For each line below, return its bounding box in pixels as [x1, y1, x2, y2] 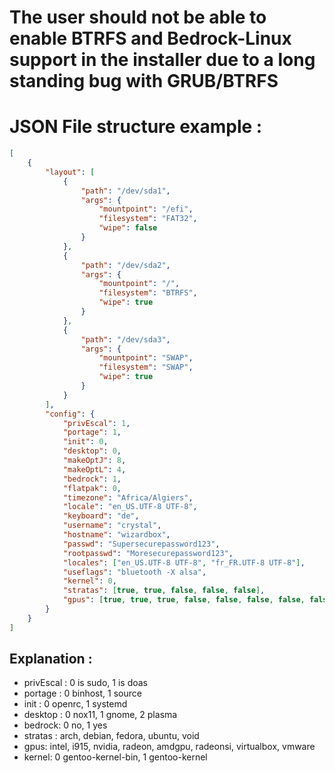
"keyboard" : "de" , [62, 511, 140, 521]
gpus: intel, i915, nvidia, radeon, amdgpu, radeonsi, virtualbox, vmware [23, 741, 316, 753]
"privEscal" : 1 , [62, 418, 131, 428]
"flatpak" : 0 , [62, 483, 122, 493]
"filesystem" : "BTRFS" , [98, 288, 198, 298]
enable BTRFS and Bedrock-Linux [9, 27, 292, 50]
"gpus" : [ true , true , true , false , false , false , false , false [62, 595, 332, 605]
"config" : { [45, 409, 96, 419]
